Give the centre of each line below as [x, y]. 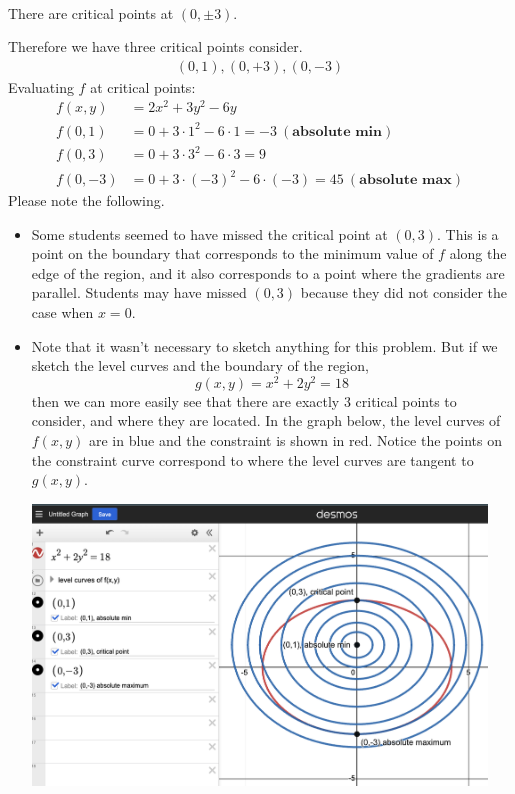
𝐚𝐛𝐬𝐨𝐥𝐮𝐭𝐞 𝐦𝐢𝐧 [337, 131]
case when [62, 312]
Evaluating [41, 86]
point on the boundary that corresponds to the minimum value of [232, 253]
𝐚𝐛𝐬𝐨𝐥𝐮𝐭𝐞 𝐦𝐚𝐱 [405, 180]
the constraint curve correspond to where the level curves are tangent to [252, 459]
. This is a [467, 233]
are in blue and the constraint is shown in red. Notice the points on [295, 440]
